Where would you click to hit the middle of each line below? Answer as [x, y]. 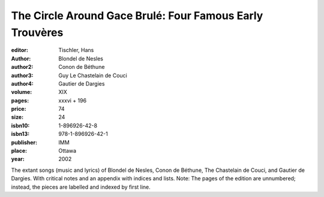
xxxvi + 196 [73, 100]
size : [17, 117]
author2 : [22, 67]
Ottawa [67, 151]
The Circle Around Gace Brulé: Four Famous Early [137, 16]
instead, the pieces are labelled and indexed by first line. [81, 187]
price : [19, 109]
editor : [19, 50]
